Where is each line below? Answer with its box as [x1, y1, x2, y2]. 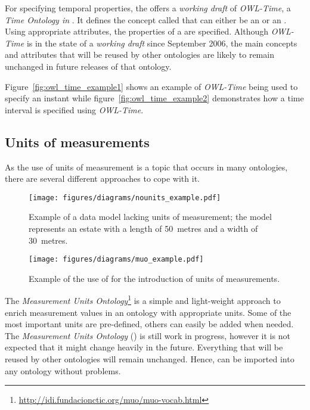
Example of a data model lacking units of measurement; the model [29, 210, 272, 223]
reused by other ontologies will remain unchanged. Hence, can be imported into [5, 353, 294, 365]
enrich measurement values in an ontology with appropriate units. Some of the [5, 306, 292, 318]
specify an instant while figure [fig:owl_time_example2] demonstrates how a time [5, 92, 304, 104]
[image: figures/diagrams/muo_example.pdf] [29, 255, 204, 264]
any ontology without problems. [5, 364, 121, 377]
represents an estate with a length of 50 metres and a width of [29, 222, 258, 234]
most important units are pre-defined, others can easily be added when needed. [5, 318, 294, 330]
